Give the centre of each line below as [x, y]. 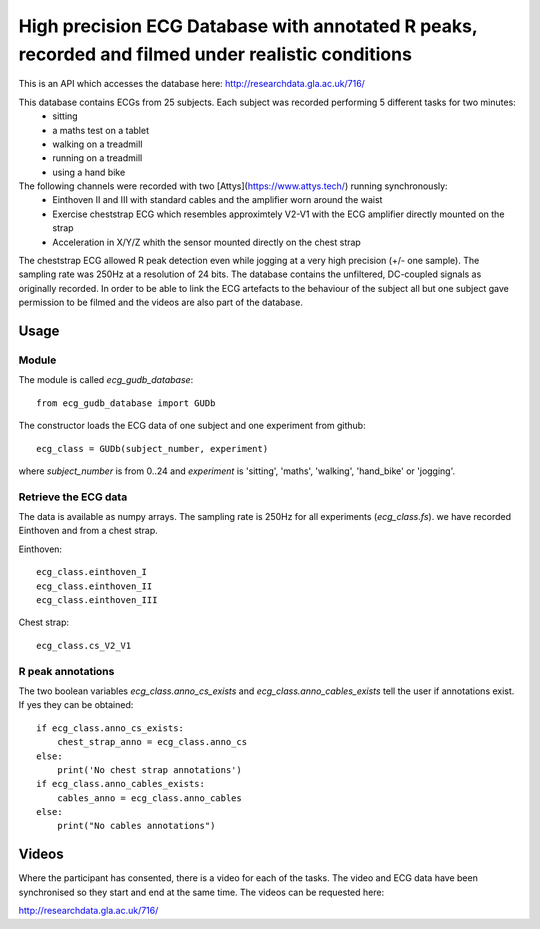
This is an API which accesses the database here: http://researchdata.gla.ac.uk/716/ [191, 84]
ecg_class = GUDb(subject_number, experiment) [152, 448]
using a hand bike [89, 172]
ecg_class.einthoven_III [97, 600]
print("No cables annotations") [136, 826]
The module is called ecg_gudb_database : [106, 380]
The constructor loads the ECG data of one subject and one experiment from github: [192, 426]
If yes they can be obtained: [76, 705]
